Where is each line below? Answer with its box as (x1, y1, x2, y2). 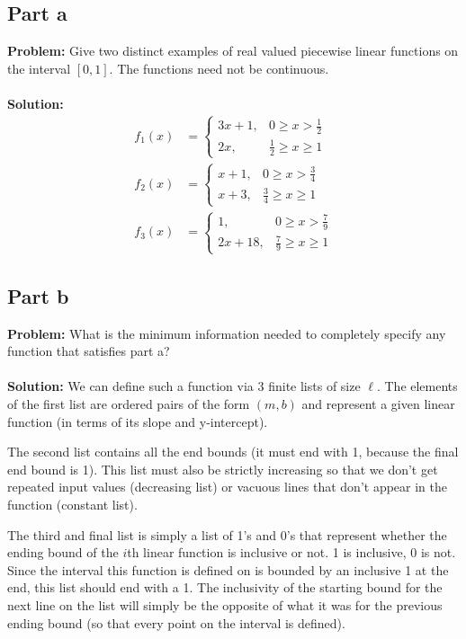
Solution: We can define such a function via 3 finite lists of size (7, 377, 361, 395)
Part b (7, 281, 69, 309)
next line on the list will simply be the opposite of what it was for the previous (7, 595, 443, 614)
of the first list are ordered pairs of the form (7, 395, 250, 413)
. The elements (376, 377, 458, 395)
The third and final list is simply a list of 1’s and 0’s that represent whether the (7, 525, 447, 544)
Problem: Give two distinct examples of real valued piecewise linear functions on (7, 41, 459, 60)
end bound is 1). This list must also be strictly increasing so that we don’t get (7, 459, 438, 478)
